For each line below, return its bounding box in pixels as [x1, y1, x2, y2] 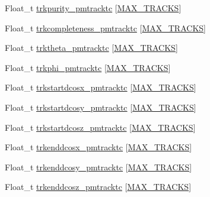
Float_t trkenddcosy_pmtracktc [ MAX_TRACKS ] [5, 160, 192, 173]
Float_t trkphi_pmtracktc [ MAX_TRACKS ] [5, 61, 171, 73]
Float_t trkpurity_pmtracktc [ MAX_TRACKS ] [5, 2, 182, 14]
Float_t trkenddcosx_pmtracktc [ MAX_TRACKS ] [5, 141, 192, 153]
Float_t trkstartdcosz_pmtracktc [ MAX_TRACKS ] [5, 121, 196, 133]
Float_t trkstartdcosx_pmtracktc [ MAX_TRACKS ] [5, 81, 196, 93]
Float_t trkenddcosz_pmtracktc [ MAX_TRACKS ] [5, 180, 192, 193]
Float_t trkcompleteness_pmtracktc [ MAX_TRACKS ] [5, 21, 206, 34]
